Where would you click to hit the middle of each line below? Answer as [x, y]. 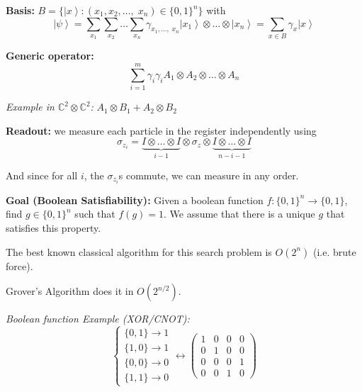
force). [19, 265]
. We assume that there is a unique [239, 214]
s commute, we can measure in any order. [209, 175]
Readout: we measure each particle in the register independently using [161, 130]
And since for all [42, 175]
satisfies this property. [53, 228]
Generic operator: [50, 56]
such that [95, 214]
